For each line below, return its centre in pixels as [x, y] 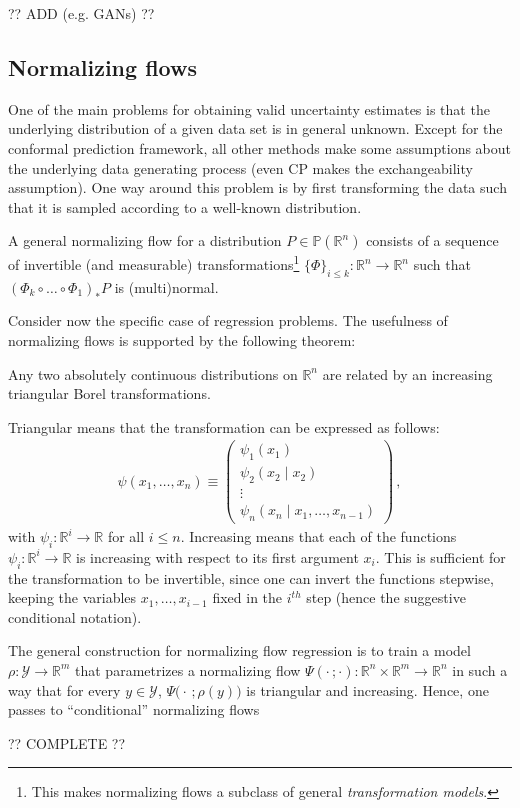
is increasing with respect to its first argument [217, 556]
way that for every [64, 689]
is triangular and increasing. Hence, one [367, 689]
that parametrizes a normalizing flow [188, 669]
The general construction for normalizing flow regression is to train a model [239, 650]
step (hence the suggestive [386, 597]
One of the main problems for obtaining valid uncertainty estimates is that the [249, 108]
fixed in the [247, 597]
